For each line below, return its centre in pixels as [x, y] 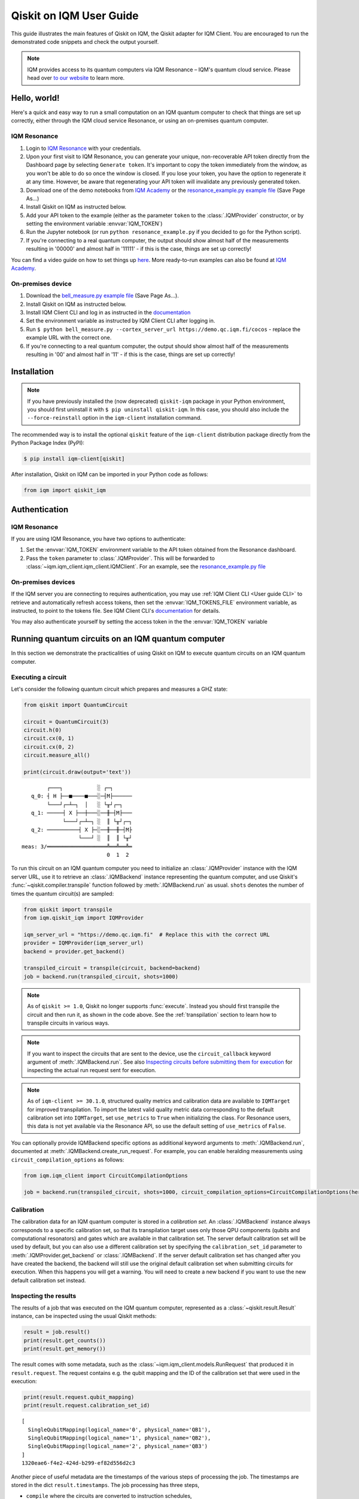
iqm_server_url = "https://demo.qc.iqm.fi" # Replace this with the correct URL [147, 934]
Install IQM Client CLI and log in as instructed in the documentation [108, 312]
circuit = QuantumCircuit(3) [66, 722]
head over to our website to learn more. [76, 78]
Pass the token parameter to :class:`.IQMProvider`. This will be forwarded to [121, 558]
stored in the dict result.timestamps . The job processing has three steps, [105, 1485]
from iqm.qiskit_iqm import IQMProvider [83, 918]
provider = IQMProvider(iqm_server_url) [83, 943]
